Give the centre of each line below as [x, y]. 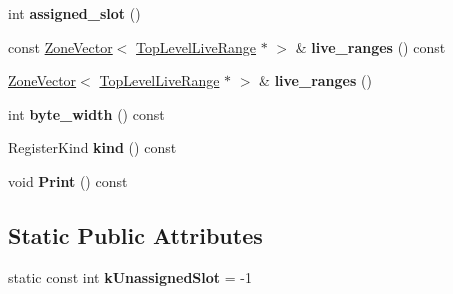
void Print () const [68, 180]
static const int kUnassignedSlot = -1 [130, 276]
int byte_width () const [86, 113]
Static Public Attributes [135, 234]
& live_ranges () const [370, 46]
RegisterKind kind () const [92, 147]
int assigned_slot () [74, 13]
